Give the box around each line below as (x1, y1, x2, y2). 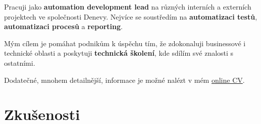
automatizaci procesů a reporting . (4, 21, 123, 32)
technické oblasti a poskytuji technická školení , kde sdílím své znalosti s (4, 48, 234, 58)
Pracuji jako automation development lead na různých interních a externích (4, 2, 251, 12)
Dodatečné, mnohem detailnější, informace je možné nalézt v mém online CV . (4, 74, 245, 85)
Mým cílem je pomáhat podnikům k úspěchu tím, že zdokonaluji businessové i (4, 38, 246, 48)
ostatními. (4, 57, 35, 68)
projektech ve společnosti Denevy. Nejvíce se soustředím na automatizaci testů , (4, 11, 257, 22)
